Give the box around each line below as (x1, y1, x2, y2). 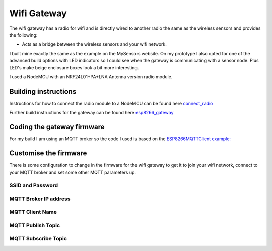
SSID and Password (9, 182, 58, 189)
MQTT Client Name (9, 209, 57, 216)
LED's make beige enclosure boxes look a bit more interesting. (9, 64, 139, 70)
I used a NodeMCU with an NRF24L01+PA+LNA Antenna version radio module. (9, 73, 173, 80)
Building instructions (9, 87, 77, 96)
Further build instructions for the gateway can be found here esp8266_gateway (9, 110, 174, 116)
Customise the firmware (9, 149, 87, 157)
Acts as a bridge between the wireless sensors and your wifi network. (22, 41, 167, 47)
